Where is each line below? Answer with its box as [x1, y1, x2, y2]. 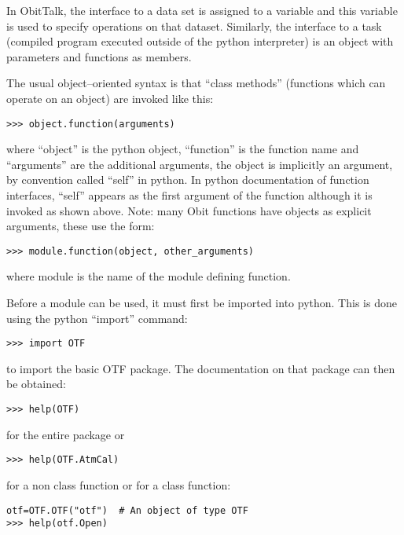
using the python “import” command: [6, 310, 188, 326]
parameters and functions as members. [6, 48, 192, 64]
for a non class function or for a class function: [6, 476, 231, 493]
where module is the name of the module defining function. [6, 268, 291, 284]
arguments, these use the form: [6, 218, 155, 234]
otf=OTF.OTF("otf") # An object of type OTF [6, 504, 248, 516]
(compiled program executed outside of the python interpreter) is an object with [6, 33, 394, 49]
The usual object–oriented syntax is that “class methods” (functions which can [6, 75, 386, 91]
